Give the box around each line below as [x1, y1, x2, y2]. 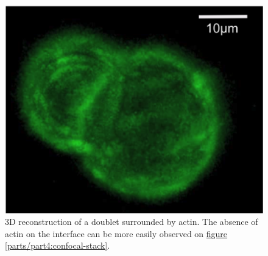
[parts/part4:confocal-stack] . [5, 239, 110, 252]
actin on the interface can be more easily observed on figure [5, 227, 228, 240]
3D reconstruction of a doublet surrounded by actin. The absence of [5, 215, 258, 228]
